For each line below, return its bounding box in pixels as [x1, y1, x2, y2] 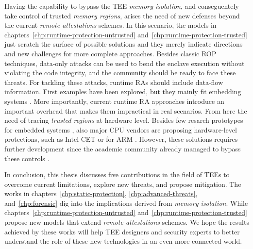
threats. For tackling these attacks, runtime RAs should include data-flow [4, 77, 223, 87]
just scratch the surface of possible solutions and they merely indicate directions [4, 39, 243, 49]
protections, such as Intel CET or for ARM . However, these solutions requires [4, 134, 238, 144]
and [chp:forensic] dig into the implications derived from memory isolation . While [4, 198, 248, 208]
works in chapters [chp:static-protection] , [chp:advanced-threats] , [4, 188, 198, 199]
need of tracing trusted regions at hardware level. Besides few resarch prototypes [4, 115, 243, 125]
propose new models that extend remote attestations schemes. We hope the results [4, 217, 249, 227]
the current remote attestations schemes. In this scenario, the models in [4, 20, 217, 30]
